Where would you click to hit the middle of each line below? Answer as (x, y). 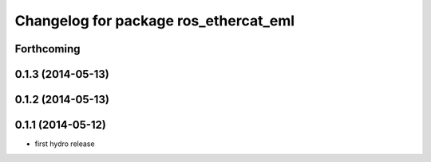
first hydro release (65, 144)
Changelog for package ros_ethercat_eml (155, 21)
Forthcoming (47, 49)
